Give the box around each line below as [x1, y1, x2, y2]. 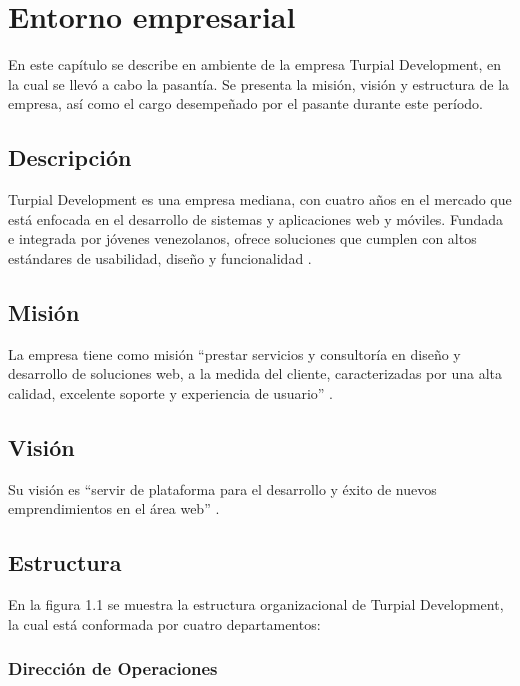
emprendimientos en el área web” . [8, 498, 220, 519]
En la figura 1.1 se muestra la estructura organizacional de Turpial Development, [8, 594, 504, 615]
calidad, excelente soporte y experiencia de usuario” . [8, 382, 333, 403]
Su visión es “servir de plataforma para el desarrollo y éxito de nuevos [8, 478, 437, 499]
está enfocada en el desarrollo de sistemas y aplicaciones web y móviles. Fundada [8, 208, 504, 229]
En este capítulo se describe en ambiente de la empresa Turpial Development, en [8, 54, 502, 75]
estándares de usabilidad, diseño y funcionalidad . [8, 247, 312, 268]
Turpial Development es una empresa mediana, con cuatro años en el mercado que [8, 189, 512, 210]
